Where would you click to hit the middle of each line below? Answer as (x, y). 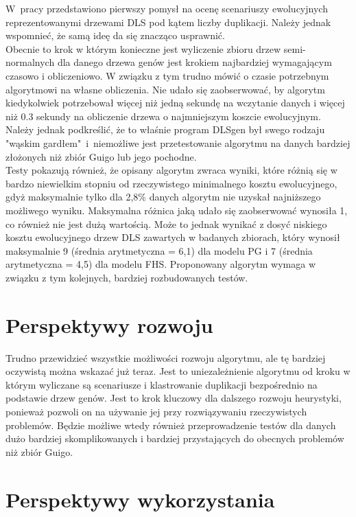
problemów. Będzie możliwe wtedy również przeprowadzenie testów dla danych (171, 425)
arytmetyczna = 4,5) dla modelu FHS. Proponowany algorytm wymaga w (161, 264)
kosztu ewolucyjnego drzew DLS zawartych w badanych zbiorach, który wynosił (173, 237)
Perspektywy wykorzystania (140, 499)
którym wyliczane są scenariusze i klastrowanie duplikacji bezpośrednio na (162, 384)
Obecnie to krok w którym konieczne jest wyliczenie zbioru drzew (143, 48)
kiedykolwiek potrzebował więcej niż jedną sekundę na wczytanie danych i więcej (175, 103)
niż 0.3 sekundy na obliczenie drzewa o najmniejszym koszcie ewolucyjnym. (163, 116)
